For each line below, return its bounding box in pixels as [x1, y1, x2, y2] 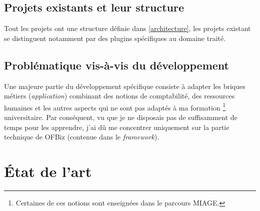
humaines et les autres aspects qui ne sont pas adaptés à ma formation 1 [4, 100, 226, 112]
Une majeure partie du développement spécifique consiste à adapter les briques [4, 80, 245, 91]
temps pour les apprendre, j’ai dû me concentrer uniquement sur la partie [4, 121, 229, 132]
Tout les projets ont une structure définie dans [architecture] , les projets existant [4, 23, 251, 33]
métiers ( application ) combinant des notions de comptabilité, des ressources [4, 90, 235, 101]
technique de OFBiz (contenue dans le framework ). [4, 131, 159, 142]
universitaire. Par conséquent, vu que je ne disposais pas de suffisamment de [4, 112, 237, 122]
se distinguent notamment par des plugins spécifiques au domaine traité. [4, 32, 226, 43]
